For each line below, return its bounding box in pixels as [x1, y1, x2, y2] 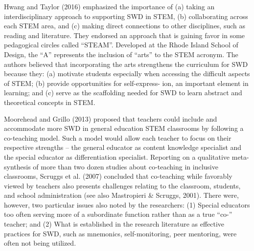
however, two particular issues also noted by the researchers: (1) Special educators [4, 199, 250, 209]
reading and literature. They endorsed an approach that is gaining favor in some [4, 30, 245, 40]
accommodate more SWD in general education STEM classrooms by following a [4, 123, 244, 133]
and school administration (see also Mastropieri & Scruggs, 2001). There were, [4, 190, 239, 200]
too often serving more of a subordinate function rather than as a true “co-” [4, 209, 232, 219]
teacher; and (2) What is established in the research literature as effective [4, 219, 225, 229]
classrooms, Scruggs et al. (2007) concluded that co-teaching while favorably [4, 171, 232, 181]
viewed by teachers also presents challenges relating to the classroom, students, [4, 180, 241, 190]
